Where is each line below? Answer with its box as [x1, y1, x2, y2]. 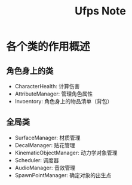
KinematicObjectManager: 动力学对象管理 [14, 149, 118, 156]
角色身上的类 [6, 65, 54, 76]
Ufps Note [74, 4, 127, 18]
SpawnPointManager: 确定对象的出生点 [14, 171, 112, 178]
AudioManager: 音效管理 [14, 164, 76, 171]
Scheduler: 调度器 [14, 156, 59, 163]
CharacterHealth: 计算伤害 [14, 83, 80, 89]
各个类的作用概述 [6, 40, 91, 53]
